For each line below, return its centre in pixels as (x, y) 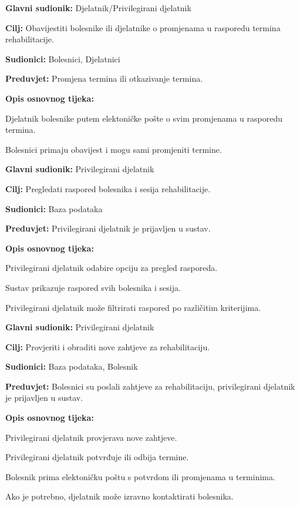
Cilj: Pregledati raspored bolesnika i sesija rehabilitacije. (108, 188)
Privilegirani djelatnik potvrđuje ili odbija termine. (97, 457)
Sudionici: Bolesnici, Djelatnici (63, 58)
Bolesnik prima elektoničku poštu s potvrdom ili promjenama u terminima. (140, 476)
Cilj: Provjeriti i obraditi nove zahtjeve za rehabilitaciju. (108, 346)
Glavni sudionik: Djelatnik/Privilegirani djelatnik (98, 8)
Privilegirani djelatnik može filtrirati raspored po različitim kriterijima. (133, 307)
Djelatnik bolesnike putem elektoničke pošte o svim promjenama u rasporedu (144, 118)
